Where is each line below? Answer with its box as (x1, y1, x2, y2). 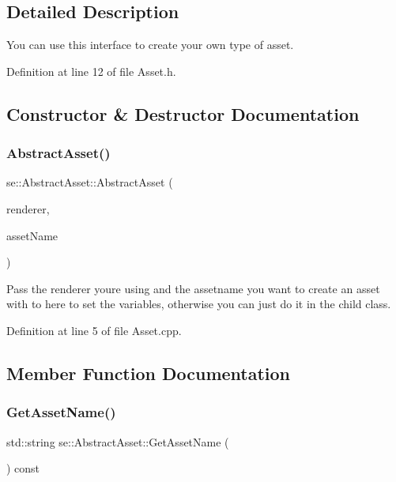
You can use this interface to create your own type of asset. (6, 36, 294, 53)
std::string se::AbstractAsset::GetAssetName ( (6, 433, 229, 450)
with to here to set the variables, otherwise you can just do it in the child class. (6, 296, 391, 312)
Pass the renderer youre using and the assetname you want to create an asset (6, 280, 380, 296)
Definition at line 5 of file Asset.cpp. (6, 322, 182, 338)
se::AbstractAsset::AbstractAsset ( (6, 174, 173, 190)
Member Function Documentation (6, 360, 291, 385)
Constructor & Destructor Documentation (6, 101, 360, 126)
